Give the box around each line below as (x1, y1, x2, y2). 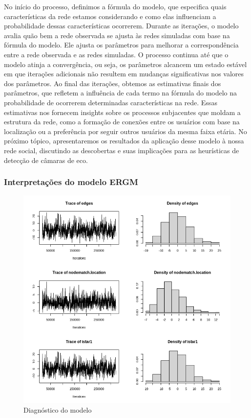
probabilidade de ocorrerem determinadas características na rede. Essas (4, 97, 217, 107)
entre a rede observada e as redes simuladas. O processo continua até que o (4, 49, 229, 59)
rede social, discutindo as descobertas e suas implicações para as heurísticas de (4, 145, 239, 155)
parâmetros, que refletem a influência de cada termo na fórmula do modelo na (4, 88, 237, 98)
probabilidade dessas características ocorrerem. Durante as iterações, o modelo (4, 21, 239, 31)
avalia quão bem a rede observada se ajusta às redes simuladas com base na (4, 30, 230, 40)
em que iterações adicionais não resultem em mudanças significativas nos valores (4, 69, 244, 79)
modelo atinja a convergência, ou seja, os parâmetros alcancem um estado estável (4, 59, 247, 69)
